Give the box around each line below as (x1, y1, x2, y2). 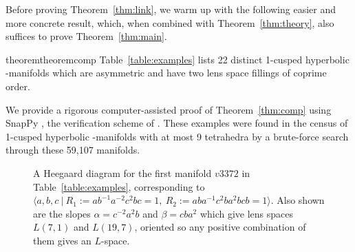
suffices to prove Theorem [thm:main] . (6, 29, 167, 43)
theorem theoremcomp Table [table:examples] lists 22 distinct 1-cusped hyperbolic (6, 52, 349, 66)
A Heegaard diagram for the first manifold (33, 165, 212, 180)
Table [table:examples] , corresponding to (33, 179, 205, 193)
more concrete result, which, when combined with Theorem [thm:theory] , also (6, 15, 334, 30)
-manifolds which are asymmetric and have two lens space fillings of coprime (6, 65, 327, 80)
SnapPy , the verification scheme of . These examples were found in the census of (6, 116, 348, 130)
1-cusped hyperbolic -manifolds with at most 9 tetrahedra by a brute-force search (6, 129, 349, 143)
